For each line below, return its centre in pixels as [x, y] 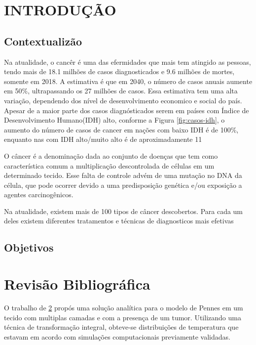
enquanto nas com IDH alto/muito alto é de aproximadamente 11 [103, 139]
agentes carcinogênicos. [39, 194]
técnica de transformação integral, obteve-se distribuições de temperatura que [121, 327]
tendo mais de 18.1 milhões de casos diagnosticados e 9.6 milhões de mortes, [119, 71]
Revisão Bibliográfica [77, 284]
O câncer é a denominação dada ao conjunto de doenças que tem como [111, 155]
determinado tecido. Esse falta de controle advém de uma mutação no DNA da [123, 175]
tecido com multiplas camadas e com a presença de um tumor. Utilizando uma [123, 317]
